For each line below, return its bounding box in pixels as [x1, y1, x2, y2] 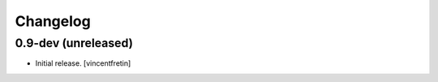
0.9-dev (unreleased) [15, 36, 134, 50]
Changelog [15, 12, 91, 30]
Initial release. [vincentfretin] [35, 58, 131, 68]
